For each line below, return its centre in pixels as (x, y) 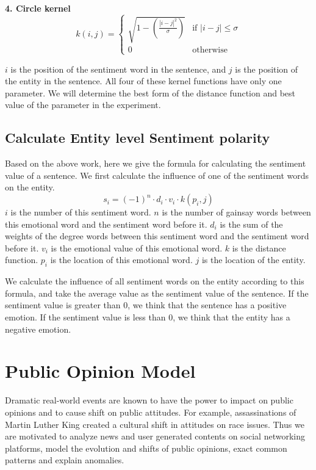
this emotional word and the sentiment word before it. (106, 224)
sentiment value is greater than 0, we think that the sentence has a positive (146, 305)
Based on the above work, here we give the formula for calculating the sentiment (156, 163)
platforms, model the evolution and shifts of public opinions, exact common (146, 448)
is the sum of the (251, 224)
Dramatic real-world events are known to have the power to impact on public (149, 400)
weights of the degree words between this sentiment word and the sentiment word (157, 236)
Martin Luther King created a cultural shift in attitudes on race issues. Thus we (155, 424)
